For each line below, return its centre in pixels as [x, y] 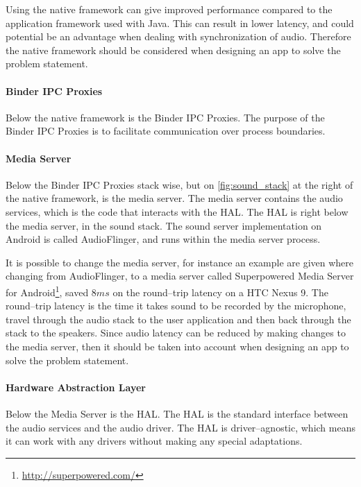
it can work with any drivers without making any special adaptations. [154, 441]
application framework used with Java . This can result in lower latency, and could [180, 23]
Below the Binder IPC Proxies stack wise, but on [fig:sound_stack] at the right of [179, 184]
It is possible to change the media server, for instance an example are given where [180, 262]
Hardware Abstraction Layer [76, 387]
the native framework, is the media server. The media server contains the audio [174, 198]
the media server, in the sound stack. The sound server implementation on [164, 225]
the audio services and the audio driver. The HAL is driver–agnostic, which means [180, 427]
